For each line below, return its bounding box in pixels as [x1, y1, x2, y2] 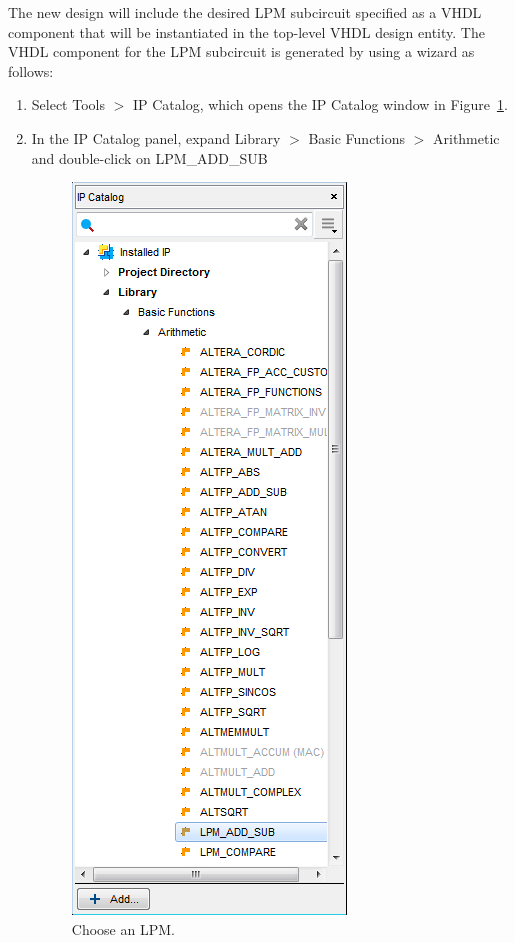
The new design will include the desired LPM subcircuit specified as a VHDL [8, 2, 482, 22]
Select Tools [31, 94, 105, 115]
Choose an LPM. [71, 918, 175, 939]
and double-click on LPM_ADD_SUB [31, 147, 268, 168]
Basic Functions [308, 127, 406, 148]
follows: [8, 60, 54, 81]
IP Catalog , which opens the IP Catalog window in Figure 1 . [132, 94, 508, 115]
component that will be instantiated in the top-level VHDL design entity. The [8, 21, 485, 42]
